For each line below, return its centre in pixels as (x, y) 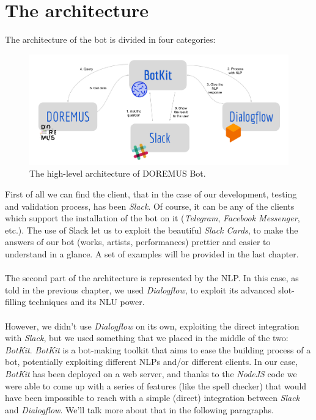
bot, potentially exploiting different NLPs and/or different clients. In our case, (152, 362)
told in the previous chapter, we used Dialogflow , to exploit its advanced (140, 289)
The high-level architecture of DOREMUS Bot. (118, 173)
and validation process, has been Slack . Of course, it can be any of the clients (150, 206)
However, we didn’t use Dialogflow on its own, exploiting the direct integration (152, 326)
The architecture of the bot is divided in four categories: (110, 39)
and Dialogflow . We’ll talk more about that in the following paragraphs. (139, 409)
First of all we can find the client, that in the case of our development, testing (151, 194)
